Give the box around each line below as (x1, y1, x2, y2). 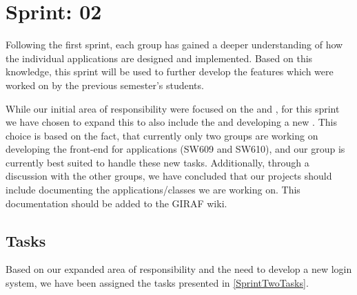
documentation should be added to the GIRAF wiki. (6, 196, 227, 210)
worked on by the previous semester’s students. (6, 77, 204, 92)
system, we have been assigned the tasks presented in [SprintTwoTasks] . (6, 276, 309, 290)
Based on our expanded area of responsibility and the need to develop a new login (6, 262, 352, 276)
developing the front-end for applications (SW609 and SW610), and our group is (6, 142, 345, 156)
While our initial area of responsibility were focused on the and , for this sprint (6, 101, 340, 115)
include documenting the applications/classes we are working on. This (6, 182, 300, 197)
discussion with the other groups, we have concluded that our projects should (6, 169, 332, 183)
